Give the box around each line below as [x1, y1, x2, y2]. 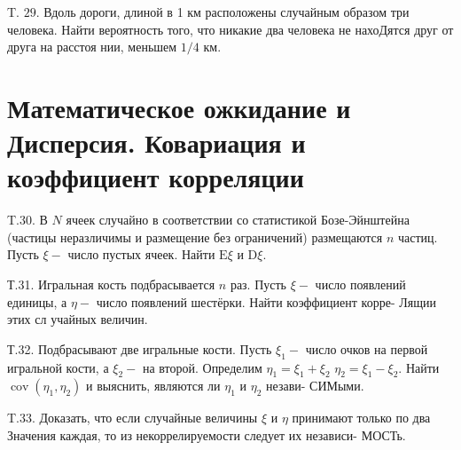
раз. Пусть [230, 275, 287, 294]
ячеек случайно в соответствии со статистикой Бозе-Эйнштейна [66, 210, 410, 229]
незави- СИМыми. [266, 376, 364, 395]
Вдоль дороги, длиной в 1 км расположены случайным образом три [43, 3, 410, 20]
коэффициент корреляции [7, 159, 304, 195]
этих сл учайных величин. [7, 310, 148, 328]
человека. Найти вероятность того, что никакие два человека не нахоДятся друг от [7, 20, 454, 38]
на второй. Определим [142, 358, 262, 376]
